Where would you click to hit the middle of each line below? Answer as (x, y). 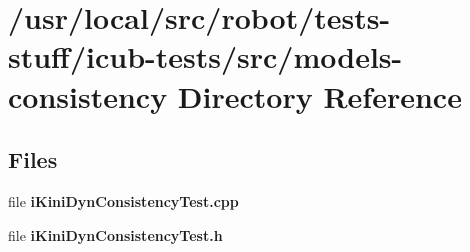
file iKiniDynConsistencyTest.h (115, 234)
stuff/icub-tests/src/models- (205, 56)
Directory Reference (319, 95)
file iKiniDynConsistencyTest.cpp (123, 200)
